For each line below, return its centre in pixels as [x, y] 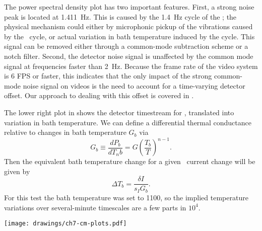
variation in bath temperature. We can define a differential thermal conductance [128, 122]
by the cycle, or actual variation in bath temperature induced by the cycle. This [129, 36]
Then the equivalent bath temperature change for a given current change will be [130, 161]
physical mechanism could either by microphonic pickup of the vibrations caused [128, 26]
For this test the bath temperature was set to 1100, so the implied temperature [126, 197]
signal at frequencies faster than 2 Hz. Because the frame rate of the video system [131, 66]
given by [17, 171]
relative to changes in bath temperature [65, 132]
